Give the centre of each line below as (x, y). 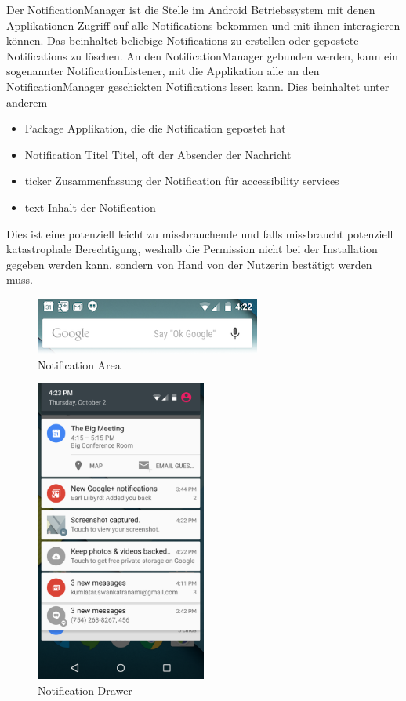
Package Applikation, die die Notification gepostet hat (155, 128)
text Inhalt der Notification (90, 207)
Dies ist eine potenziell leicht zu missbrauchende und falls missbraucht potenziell (200, 233)
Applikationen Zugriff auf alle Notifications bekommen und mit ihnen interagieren (203, 25)
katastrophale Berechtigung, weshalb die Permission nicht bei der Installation (192, 249)
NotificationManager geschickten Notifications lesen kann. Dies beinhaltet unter (198, 86)
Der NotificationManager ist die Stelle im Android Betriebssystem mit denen (191, 9)
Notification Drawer (85, 690)
